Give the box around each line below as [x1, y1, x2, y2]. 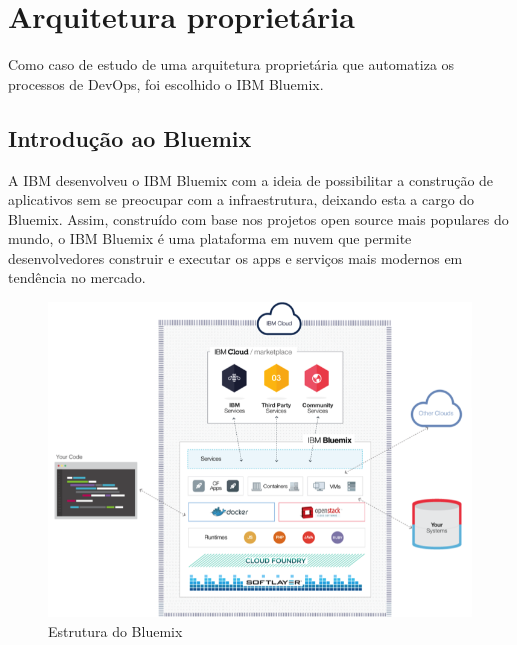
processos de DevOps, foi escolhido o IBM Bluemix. [8, 73, 324, 94]
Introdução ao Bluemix [8, 122, 252, 153]
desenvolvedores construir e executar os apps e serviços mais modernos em [8, 247, 463, 268]
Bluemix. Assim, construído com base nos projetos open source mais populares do [8, 208, 509, 229]
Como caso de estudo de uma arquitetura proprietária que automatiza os [8, 54, 455, 75]
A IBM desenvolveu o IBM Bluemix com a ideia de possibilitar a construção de [8, 169, 494, 190]
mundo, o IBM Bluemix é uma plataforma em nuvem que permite [8, 228, 412, 249]
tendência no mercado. [8, 267, 146, 288]
